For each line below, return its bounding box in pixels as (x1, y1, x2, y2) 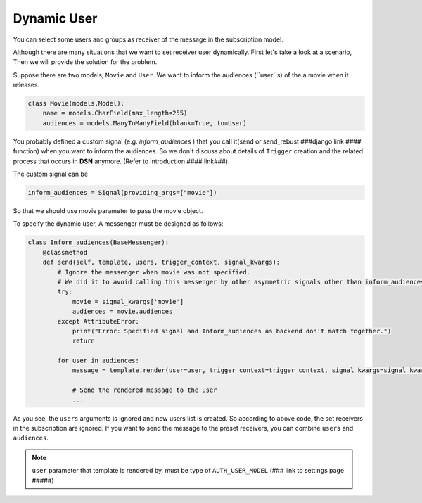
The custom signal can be (13, 170, 88, 179)
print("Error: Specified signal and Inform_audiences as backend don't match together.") (72, 327, 392, 335)
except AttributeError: (57, 317, 140, 325)
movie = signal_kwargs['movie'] (72, 298, 184, 305)
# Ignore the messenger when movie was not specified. (57, 268, 251, 276)
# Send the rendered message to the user (72, 386, 217, 394)
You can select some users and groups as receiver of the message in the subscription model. (13, 35, 284, 44)
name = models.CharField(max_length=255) (42, 109, 188, 117)
